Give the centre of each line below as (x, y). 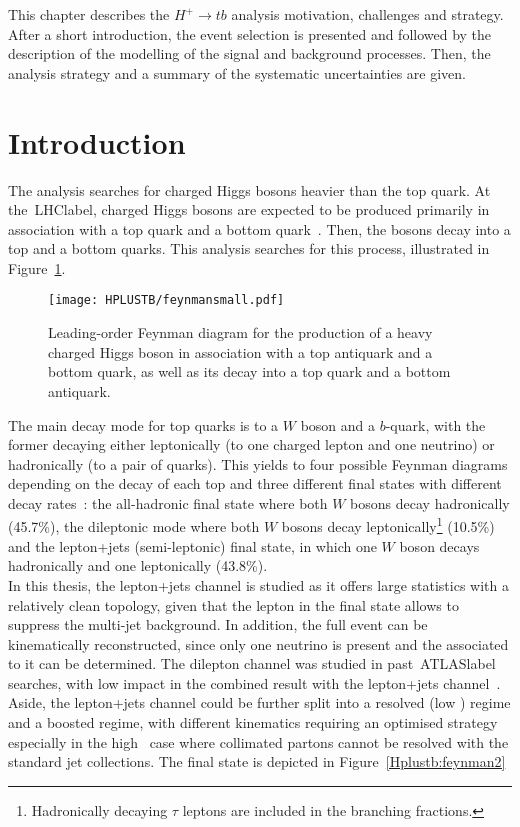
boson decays (439, 545)
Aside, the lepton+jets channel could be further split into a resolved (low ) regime (259, 702)
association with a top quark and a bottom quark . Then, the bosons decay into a (259, 228)
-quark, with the (435, 424)
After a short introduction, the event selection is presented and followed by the (250, 33)
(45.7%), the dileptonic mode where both (134, 526)
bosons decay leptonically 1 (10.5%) (388, 525)
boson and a (338, 424)
